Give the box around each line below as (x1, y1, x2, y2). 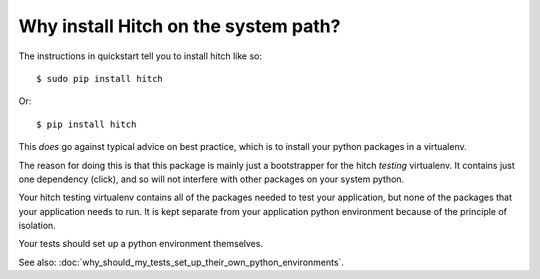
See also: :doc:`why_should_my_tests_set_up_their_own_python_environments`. (18, 256, 345, 268)
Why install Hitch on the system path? (18, 15, 341, 37)
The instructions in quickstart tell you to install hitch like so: (18, 50, 262, 62)
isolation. (18, 220, 57, 232)
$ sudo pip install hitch (36, 73, 164, 84)
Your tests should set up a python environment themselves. (18, 238, 264, 250)
